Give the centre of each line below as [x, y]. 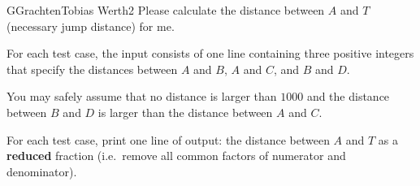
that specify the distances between [92, 69]
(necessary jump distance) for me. [91, 26]
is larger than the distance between [185, 112]
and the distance [348, 96]
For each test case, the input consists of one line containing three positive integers [210, 53]
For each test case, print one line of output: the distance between [168, 139]
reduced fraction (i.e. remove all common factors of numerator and [176, 156]
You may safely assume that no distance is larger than [142, 96]
